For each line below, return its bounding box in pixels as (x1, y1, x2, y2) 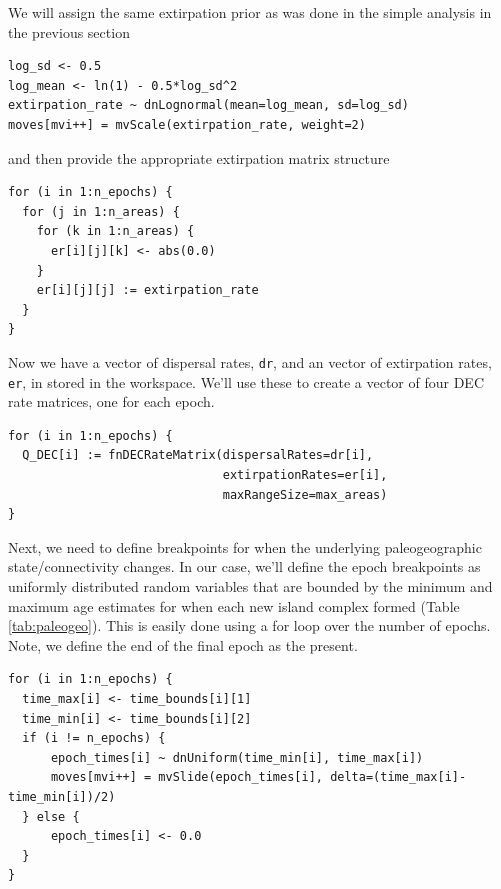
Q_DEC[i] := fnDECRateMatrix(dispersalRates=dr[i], (22, 448, 374, 463)
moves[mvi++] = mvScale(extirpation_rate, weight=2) (8, 117, 366, 132)
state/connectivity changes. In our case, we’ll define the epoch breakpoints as (8, 556, 481, 577)
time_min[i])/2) (8, 789, 116, 804)
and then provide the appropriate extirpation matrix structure (8, 147, 390, 168)
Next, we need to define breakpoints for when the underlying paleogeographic (8, 536, 482, 557)
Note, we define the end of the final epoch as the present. (8, 634, 358, 655)
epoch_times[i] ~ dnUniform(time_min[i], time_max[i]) (50, 750, 424, 765)
